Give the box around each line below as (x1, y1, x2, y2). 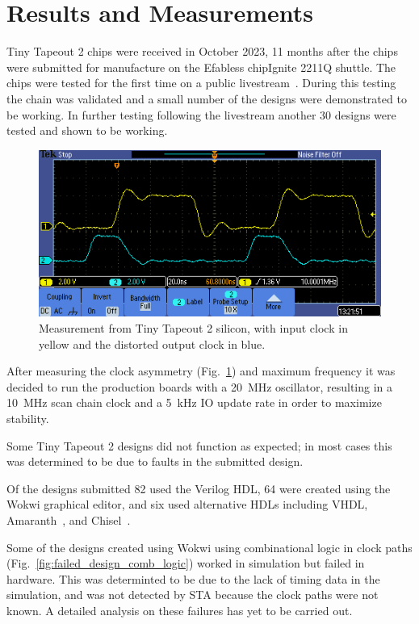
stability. (6, 409, 49, 426)
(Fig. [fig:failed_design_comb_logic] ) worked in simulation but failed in (6, 555, 365, 572)
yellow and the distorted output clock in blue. (39, 335, 266, 352)
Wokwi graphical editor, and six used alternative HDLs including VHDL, (6, 496, 368, 513)
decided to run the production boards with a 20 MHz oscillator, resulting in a (6, 378, 393, 395)
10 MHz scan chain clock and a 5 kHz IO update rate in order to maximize (6, 394, 382, 411)
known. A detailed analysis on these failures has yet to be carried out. (6, 601, 353, 618)
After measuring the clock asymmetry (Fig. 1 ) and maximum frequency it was (6, 362, 396, 379)
